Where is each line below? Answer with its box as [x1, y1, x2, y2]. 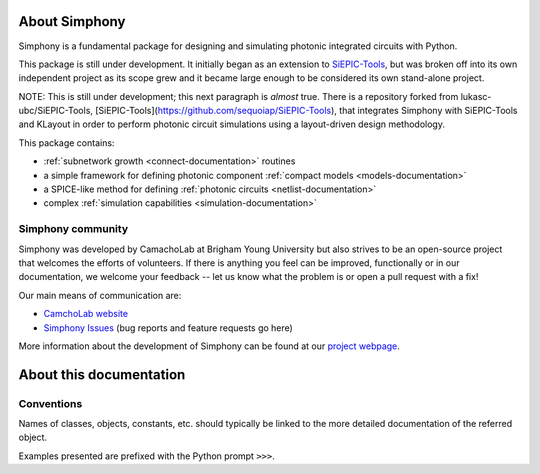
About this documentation [18, 366, 186, 383]
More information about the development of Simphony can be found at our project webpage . [18, 340, 400, 352]
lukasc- [460, 90, 492, 102]
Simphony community [18, 222, 129, 236]
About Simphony [18, 13, 126, 30]
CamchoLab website [43, 308, 129, 320]
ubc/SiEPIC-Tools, [18, 105, 94, 117]
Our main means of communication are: [18, 289, 182, 301]
